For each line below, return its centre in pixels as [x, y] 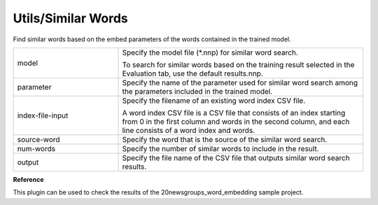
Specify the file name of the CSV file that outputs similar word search [236, 157]
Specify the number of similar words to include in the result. [220, 148]
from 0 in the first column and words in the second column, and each [236, 121]
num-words [36, 148]
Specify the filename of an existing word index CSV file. [214, 100]
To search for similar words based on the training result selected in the [238, 64]
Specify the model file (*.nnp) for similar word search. [210, 52]
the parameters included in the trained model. [197, 91]
